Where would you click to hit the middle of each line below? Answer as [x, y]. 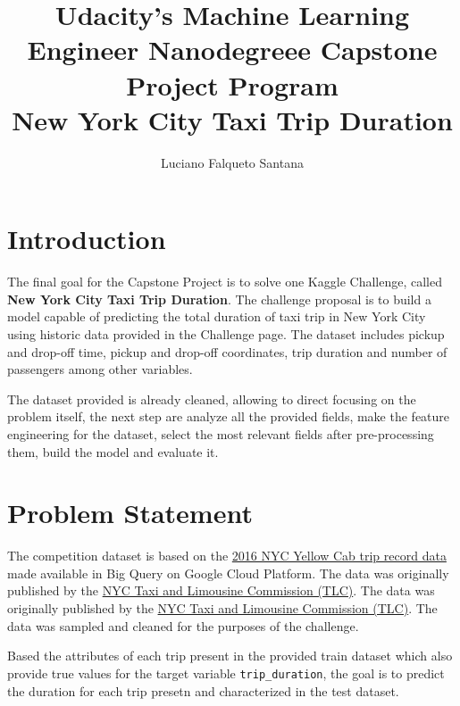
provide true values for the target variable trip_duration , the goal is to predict [226, 673]
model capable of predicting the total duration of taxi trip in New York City [217, 316]
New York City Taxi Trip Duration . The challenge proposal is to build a [219, 299]
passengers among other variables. [100, 369]
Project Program [232, 84]
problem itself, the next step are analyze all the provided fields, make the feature [229, 416]
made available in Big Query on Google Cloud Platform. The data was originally [228, 573]
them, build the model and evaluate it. [113, 451]
